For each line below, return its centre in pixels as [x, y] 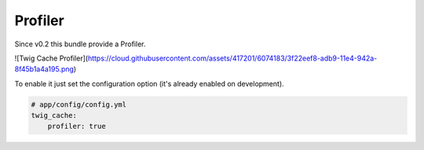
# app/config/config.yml [79, 104]
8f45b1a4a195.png [44, 69]
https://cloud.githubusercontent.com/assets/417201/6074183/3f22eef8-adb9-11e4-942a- [232, 58]
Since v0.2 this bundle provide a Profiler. [80, 44]
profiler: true [77, 126]
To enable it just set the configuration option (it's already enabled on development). [149, 83]
